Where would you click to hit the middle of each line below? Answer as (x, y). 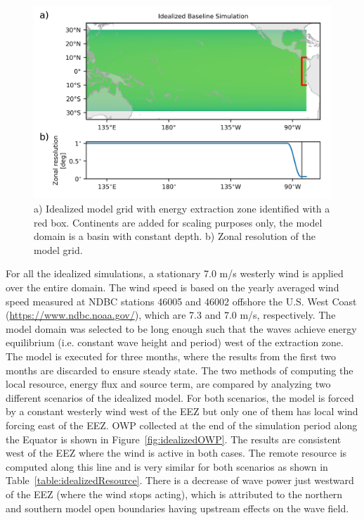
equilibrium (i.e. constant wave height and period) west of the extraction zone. (175, 342)
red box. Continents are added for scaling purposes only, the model (178, 222)
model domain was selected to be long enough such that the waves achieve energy (181, 328)
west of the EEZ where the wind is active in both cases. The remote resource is (176, 453)
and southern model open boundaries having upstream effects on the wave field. (177, 508)
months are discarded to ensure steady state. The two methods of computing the (180, 370)
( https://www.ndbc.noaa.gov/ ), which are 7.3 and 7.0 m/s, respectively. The (171, 315)
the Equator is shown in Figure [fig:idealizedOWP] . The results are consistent (174, 439)
